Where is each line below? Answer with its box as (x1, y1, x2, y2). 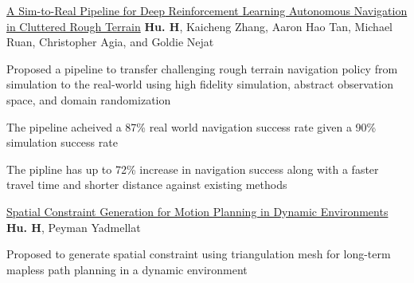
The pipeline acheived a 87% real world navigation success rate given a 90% (6, 118, 377, 135)
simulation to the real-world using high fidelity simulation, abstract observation (6, 76, 393, 92)
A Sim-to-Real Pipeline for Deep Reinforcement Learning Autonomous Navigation (6, 2, 408, 18)
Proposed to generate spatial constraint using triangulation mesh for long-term (6, 246, 391, 262)
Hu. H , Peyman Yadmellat (6, 218, 141, 235)
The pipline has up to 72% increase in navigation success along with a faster (6, 160, 379, 177)
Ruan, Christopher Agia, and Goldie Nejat (6, 33, 214, 50)
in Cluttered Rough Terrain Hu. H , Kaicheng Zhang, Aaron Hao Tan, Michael (6, 18, 393, 34)
